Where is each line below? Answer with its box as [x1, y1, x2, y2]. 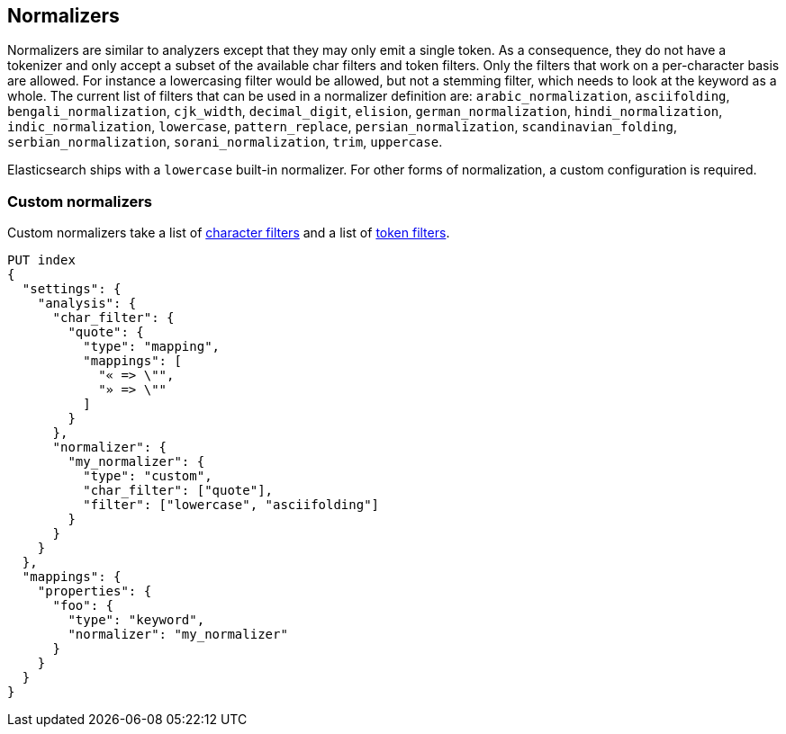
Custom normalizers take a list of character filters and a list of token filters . [7, 225, 450, 241]
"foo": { [52, 598, 114, 613]
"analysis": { [37, 296, 137, 311]
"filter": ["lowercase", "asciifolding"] [83, 497, 380, 513]
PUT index [7, 253, 76, 268]
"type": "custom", [83, 469, 212, 484]
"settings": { [22, 282, 122, 297]
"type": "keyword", [68, 613, 205, 628]
